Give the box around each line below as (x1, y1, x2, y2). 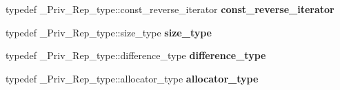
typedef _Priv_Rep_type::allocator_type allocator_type (6, 71, 259, 85)
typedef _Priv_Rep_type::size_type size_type (6, 25, 212, 39)
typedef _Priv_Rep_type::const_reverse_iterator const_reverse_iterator (6, 2, 334, 16)
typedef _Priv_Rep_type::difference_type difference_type (6, 48, 266, 63)
